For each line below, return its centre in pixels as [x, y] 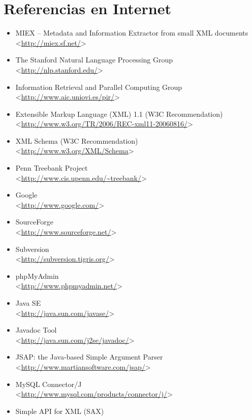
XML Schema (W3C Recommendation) [77, 140]
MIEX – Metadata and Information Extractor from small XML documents [132, 33]
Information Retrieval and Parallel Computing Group [99, 87]
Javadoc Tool [36, 330]
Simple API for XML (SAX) [60, 411]
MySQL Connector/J [49, 384]
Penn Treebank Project [52, 168]
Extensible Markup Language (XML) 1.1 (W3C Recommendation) [119, 114]
